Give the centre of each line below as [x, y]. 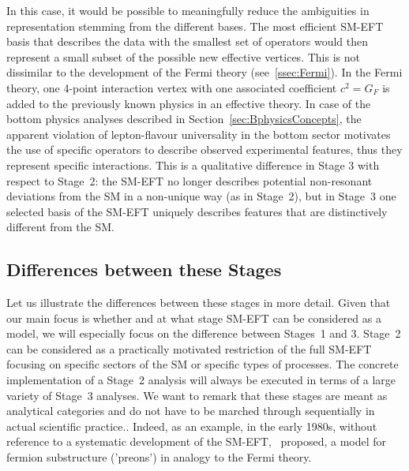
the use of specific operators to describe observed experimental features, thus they [204, 150]
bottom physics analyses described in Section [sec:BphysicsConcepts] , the [184, 119]
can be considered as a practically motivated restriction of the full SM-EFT [189, 348]
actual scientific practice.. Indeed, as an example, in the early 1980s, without [192, 426]
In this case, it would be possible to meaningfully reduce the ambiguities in [188, 10]
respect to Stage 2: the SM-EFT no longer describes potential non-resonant [189, 180]
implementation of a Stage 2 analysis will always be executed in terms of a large [201, 380]
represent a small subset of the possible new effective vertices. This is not [183, 56]
